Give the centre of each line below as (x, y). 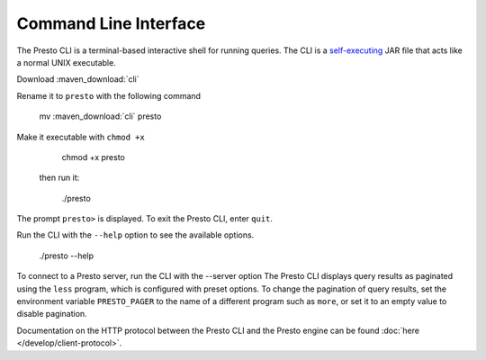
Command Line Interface (111, 23)
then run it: (59, 178)
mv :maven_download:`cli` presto (100, 116)
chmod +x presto (93, 157)
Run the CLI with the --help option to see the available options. (135, 235)
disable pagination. (52, 314)
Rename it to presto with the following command (109, 95)
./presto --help (67, 256)
